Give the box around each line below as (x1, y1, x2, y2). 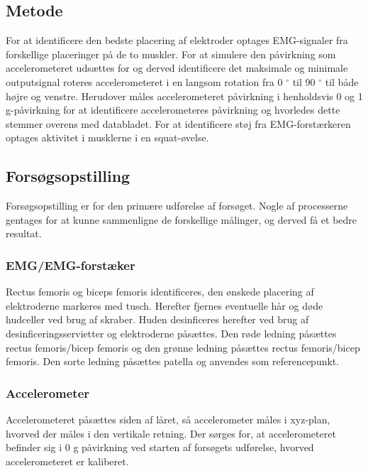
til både (325, 74, 359, 89)
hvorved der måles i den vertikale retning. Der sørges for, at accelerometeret (6, 426, 336, 440)
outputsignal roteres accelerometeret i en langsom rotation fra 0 (6, 74, 283, 89)
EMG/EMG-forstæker (6, 256, 135, 274)
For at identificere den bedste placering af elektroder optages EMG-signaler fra (6, 33, 348, 48)
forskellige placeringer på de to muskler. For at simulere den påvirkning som (6, 46, 336, 61)
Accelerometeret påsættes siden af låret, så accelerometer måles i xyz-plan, (6, 411, 330, 426)
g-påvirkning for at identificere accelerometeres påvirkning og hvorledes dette (6, 102, 340, 117)
